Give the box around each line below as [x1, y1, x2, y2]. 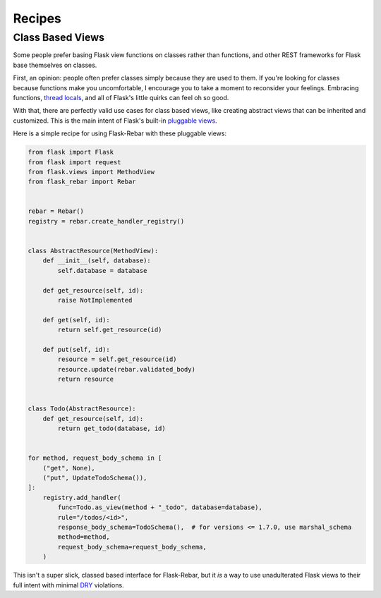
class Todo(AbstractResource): [28, 405, 137, 413]
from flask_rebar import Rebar [28, 178, 137, 186]
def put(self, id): [42, 346, 111, 353]
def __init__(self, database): [42, 257, 151, 264]
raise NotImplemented [57, 296, 133, 304]
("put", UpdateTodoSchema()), [42, 474, 147, 482]
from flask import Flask [28, 148, 114, 157]
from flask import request [28, 158, 121, 166]
